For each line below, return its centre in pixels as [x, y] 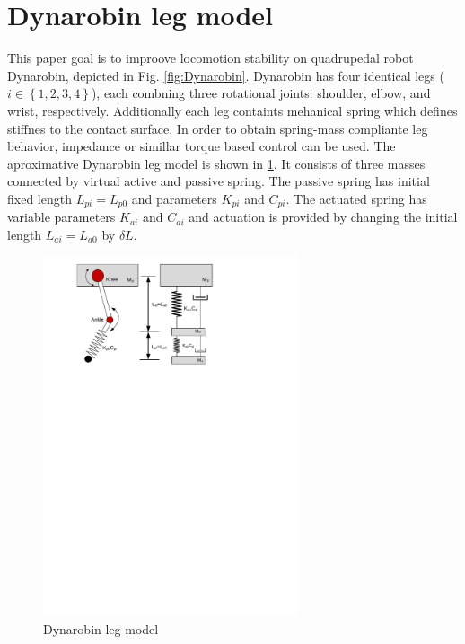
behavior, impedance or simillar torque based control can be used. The [202, 146]
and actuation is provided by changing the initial [323, 217]
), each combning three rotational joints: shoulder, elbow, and [261, 93]
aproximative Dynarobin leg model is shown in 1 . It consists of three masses [216, 163]
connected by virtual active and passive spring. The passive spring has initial [219, 181]
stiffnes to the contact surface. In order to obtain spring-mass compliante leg [218, 128]
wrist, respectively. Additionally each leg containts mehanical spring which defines [232, 110]
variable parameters [61, 217]
